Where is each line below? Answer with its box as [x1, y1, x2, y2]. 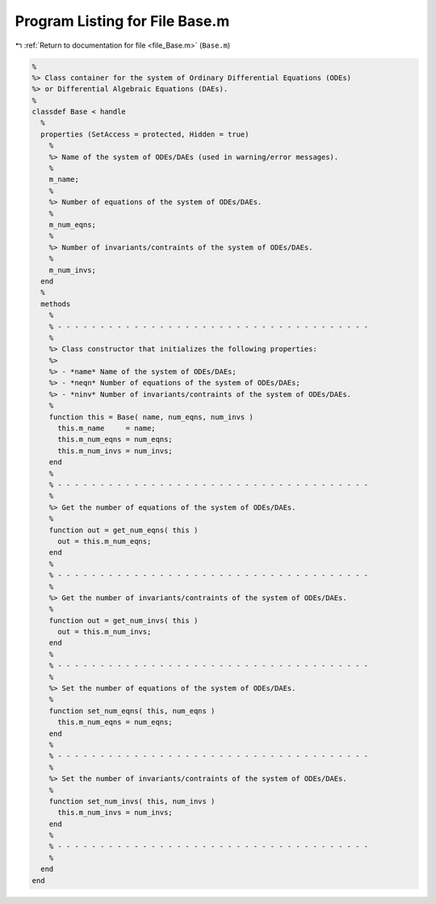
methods [40, 299, 71, 309]
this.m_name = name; [57, 424, 157, 433]
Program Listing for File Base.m [15, 12, 230, 30]
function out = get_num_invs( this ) [48, 616, 199, 625]
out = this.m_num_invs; [57, 627, 152, 637]
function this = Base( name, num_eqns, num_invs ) [48, 412, 254, 422]
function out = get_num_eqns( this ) [48, 525, 199, 535]
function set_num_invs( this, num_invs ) [48, 797, 216, 805]
